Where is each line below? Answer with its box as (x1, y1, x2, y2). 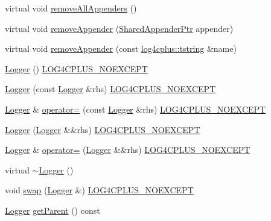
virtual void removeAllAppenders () (5, 2, 137, 14)
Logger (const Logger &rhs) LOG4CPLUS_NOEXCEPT (5, 82, 216, 95)
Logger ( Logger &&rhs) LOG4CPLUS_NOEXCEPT (5, 123, 200, 135)
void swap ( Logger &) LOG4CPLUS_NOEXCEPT (5, 184, 194, 196)
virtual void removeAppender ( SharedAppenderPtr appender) (5, 22, 234, 34)
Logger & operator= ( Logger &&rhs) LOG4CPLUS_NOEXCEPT (5, 143, 250, 156)
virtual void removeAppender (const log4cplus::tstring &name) (5, 42, 237, 55)
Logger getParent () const (5, 204, 100, 216)
